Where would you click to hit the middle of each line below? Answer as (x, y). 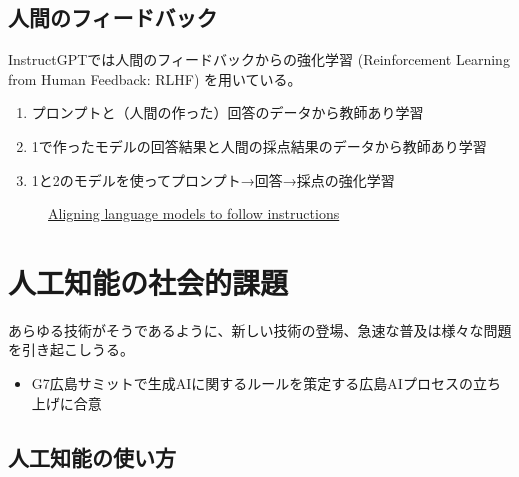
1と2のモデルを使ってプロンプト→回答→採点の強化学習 (213, 179)
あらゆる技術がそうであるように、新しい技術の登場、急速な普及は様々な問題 (260, 329)
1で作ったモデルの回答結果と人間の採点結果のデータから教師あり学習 (259, 145)
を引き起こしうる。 (71, 349)
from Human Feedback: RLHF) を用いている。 (155, 78)
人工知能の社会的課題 (148, 281)
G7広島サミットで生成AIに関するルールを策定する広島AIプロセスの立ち (266, 383)
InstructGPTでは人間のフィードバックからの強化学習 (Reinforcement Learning (259, 59)
